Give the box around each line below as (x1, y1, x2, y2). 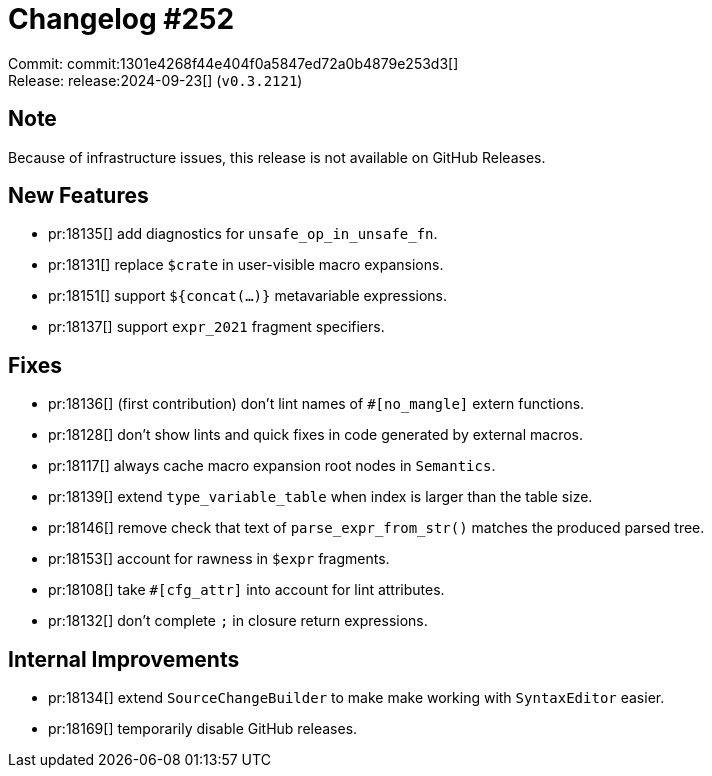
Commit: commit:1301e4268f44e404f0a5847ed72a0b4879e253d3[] (8, 54, 459, 72)
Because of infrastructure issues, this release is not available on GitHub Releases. (8, 148, 546, 166)
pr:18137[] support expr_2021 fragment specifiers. (48, 318, 385, 336)
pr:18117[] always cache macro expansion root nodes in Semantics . (48, 457, 496, 475)
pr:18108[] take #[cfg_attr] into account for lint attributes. (48, 581, 445, 599)
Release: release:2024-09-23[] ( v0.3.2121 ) (8, 71, 303, 89)
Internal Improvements (8, 646, 240, 672)
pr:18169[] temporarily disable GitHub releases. (48, 720, 358, 738)
